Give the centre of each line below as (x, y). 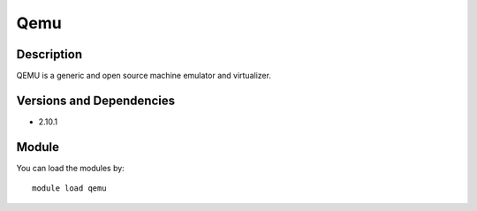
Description (49, 54)
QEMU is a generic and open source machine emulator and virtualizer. (144, 76)
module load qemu (69, 188)
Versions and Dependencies (96, 100)
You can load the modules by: (71, 168)
